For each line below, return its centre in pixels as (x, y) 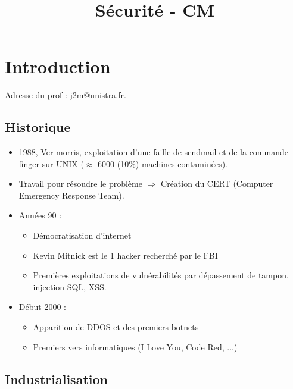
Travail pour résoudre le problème (80, 183)
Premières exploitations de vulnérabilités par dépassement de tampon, (161, 275)
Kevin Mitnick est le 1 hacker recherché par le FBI (125, 255)
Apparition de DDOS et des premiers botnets (116, 327)
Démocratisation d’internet (82, 235)
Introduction (58, 66)
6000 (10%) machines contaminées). (163, 163)
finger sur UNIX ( (51, 163)
